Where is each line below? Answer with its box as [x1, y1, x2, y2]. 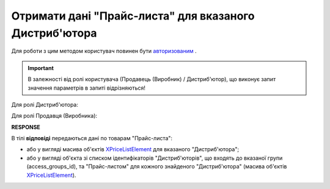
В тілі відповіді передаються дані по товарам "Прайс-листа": [11, 135, 173, 142]
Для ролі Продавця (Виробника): [11, 112, 98, 119]
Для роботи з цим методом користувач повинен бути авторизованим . [11, 48, 197, 55]
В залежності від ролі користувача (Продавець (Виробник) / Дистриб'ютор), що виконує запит [28, 76, 276, 83]
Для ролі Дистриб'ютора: [11, 101, 79, 108]
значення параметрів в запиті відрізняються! [28, 84, 146, 91]
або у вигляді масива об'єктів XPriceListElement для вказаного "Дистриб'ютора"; [26, 146, 240, 153]
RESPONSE [11, 123, 41, 130]
